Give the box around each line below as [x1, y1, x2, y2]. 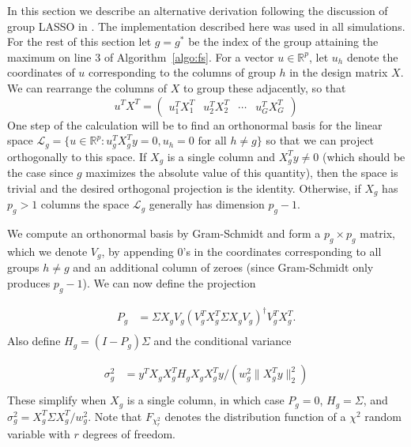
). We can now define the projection [82, 274, 256, 291]
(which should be [322, 148, 405, 164]
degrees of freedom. [82, 426, 176, 442]
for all [198, 136, 227, 148]
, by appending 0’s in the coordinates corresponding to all [101, 242, 382, 259]
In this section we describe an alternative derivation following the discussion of [7, 2, 388, 18]
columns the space [40, 196, 130, 212]
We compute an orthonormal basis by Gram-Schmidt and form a [7, 224, 321, 241]
